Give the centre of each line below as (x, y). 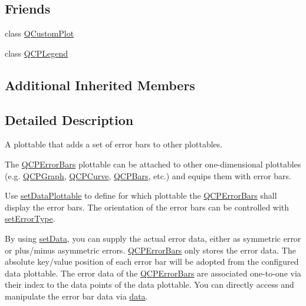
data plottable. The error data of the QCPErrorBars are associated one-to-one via (153, 273)
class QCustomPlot (40, 33)
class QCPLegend (37, 53)
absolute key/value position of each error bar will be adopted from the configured (152, 261)
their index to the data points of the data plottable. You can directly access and (149, 284)
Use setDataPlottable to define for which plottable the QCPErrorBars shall (141, 195)
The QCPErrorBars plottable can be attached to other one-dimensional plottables (153, 164)
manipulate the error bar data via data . (76, 296)
